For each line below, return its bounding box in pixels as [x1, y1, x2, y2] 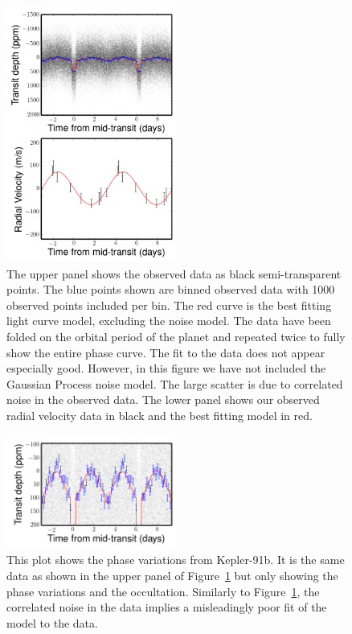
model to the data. [6, 614, 98, 631]
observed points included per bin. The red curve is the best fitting [6, 296, 332, 313]
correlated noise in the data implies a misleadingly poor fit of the [6, 599, 327, 615]
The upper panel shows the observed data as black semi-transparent [6, 265, 342, 282]
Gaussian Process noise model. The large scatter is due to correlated [6, 375, 343, 392]
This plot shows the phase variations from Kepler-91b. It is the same [6, 551, 345, 568]
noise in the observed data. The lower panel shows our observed [6, 391, 320, 408]
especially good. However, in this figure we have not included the [6, 360, 326, 377]
